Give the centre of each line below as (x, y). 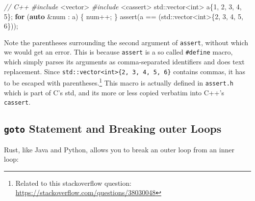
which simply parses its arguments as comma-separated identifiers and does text (124, 62)
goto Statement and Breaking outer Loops (113, 129)
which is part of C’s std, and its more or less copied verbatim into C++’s (114, 92)
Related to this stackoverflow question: (73, 183)
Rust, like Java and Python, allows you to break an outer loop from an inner (119, 149)
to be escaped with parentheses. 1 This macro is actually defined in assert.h (119, 82)
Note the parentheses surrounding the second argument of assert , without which (126, 42)
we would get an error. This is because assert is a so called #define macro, (118, 52)
